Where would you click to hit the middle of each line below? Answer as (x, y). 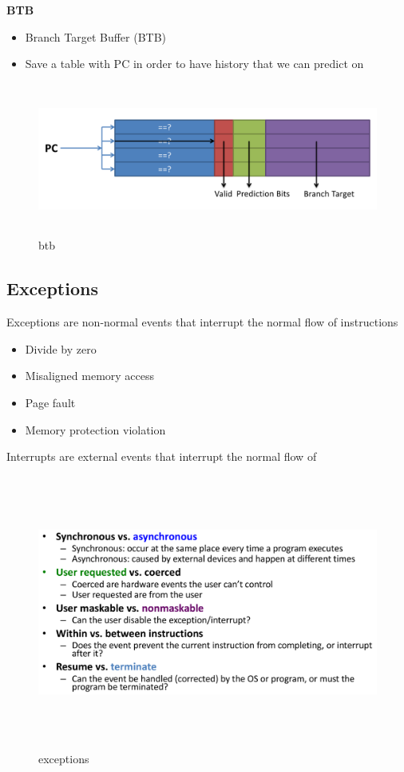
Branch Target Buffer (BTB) (96, 36)
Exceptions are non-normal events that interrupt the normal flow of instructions (202, 322)
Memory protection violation (95, 429)
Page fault (50, 402)
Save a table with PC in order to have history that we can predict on (194, 64)
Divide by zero (61, 348)
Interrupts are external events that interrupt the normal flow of (162, 456)
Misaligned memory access (90, 376)
